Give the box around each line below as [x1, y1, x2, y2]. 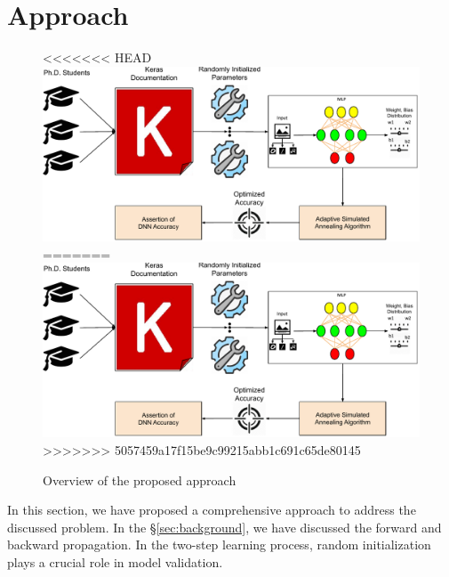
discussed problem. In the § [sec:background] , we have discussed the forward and [7, 517, 442, 536]
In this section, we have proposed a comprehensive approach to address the [7, 500, 416, 519]
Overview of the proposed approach [43, 470, 237, 489]
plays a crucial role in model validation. [7, 553, 223, 571]
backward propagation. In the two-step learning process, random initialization [7, 535, 431, 554]
